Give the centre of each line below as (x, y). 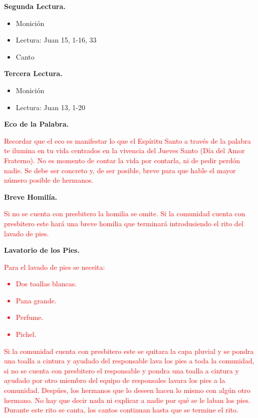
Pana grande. (36, 300)
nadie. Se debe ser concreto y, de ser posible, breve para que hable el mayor (120, 170)
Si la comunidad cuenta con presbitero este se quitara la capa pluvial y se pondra (129, 351)
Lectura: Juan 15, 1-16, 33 (56, 40)
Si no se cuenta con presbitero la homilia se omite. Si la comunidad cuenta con (125, 214)
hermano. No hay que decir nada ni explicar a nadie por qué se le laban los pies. (127, 400)
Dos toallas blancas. (46, 284)
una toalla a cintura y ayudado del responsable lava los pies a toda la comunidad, (129, 361)
